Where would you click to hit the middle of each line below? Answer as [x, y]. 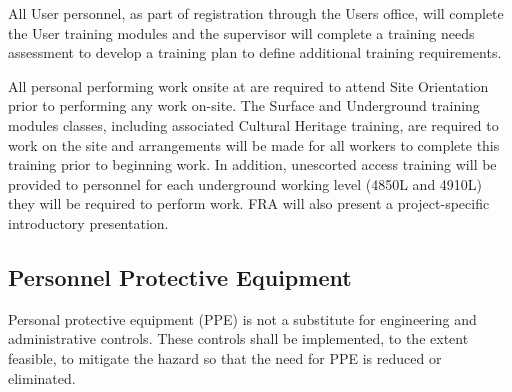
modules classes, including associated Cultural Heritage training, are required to [253, 124]
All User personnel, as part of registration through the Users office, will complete [256, 13]
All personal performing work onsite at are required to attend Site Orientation [248, 85]
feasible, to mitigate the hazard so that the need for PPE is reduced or [225, 357]
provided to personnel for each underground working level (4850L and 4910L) [245, 183]
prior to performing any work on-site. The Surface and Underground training [244, 105]
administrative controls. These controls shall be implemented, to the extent [238, 338]
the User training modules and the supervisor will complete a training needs [241, 32]
